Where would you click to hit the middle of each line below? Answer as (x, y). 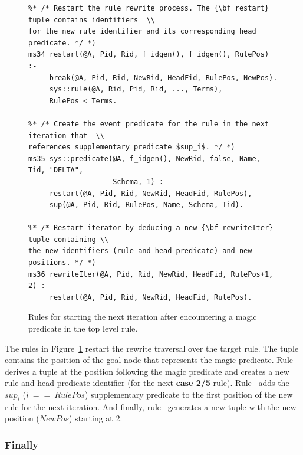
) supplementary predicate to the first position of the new (189, 394)
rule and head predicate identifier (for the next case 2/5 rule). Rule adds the (147, 383)
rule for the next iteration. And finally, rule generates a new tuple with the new (151, 406)
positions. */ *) (62, 263)
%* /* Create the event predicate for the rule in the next (149, 124)
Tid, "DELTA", (56, 170)
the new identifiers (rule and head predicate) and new (140, 251)
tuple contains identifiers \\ (92, 20)
